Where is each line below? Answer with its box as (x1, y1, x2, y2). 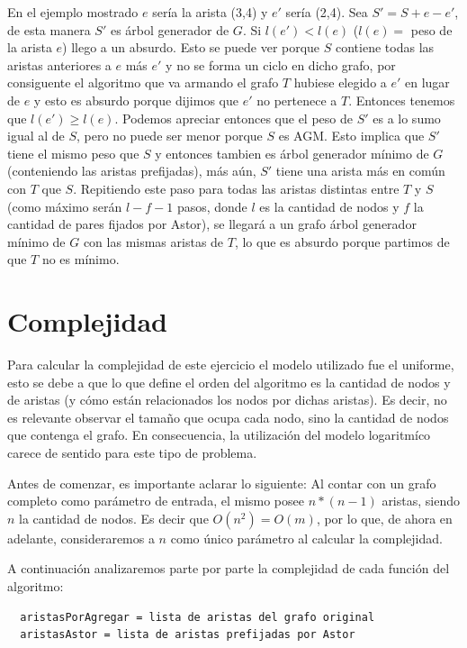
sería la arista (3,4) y (152, 3, 268, 21)
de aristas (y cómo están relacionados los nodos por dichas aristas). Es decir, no (7, 390, 447, 409)
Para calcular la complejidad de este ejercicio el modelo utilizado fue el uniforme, (7, 355, 454, 374)
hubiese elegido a (293, 73, 387, 92)
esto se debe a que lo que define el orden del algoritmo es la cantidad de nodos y (7, 372, 451, 391)
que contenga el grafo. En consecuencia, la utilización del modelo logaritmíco (7, 425, 431, 444)
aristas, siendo (382, 491, 460, 510)
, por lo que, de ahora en (316, 508, 453, 527)
